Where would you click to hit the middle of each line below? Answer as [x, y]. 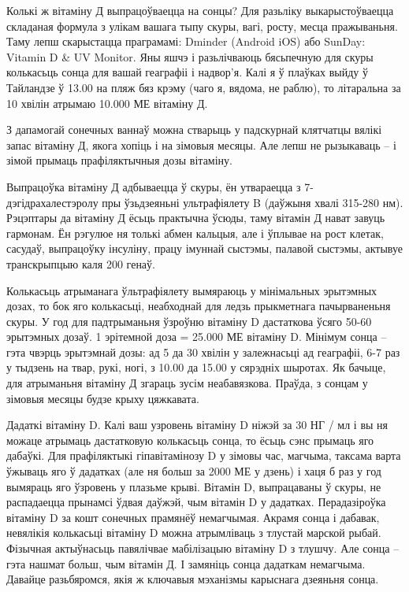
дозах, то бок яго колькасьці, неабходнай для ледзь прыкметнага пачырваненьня [199, 306]
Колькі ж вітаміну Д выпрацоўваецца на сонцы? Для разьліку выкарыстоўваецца [200, 10]
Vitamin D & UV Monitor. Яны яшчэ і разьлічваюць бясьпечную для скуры [190, 56]
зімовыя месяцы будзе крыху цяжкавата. [103, 398]
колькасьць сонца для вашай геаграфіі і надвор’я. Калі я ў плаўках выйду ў [187, 72]
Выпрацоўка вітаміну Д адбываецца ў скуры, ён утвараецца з [154, 186]
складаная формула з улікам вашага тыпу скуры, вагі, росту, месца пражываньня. [202, 26]
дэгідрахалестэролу [52, 202]
